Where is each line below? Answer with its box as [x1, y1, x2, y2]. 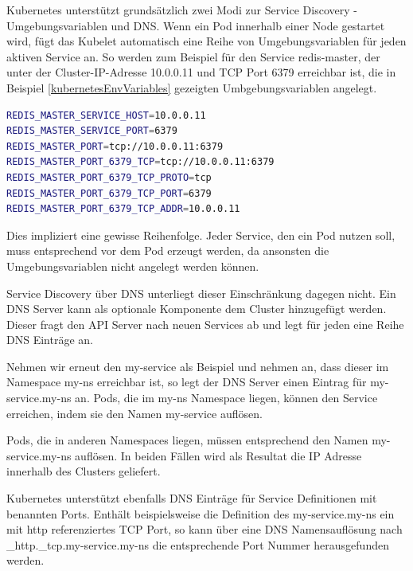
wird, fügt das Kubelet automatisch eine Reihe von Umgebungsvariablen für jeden [6, 33, 407, 49]
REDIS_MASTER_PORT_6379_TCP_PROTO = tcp [6, 171, 212, 183]
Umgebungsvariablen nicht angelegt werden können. [6, 257, 259, 274]
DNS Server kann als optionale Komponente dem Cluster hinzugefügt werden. [6, 300, 387, 317]
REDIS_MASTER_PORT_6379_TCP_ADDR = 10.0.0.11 [6, 203, 240, 215]
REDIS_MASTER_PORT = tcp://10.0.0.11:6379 [6, 140, 224, 152]
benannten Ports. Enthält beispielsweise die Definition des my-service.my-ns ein [6, 505, 395, 522]
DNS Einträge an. [6, 331, 93, 348]
